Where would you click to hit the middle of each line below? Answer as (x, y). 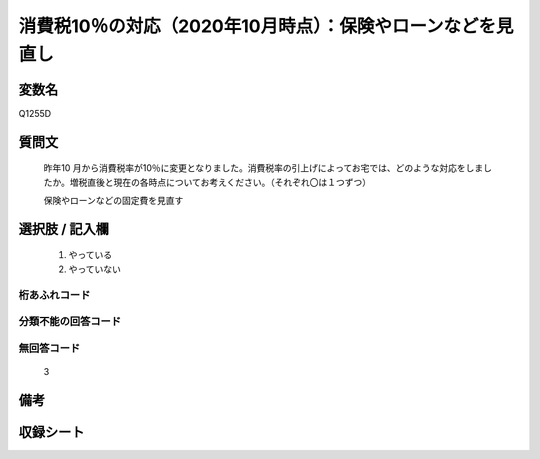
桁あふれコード (54, 295)
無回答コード (49, 348)
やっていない (95, 269)
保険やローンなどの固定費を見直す (113, 201)
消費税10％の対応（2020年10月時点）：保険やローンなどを (257, 26)
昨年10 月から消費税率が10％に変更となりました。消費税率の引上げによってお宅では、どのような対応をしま (263, 168)
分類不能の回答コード (70, 322)
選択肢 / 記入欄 (64, 228)
